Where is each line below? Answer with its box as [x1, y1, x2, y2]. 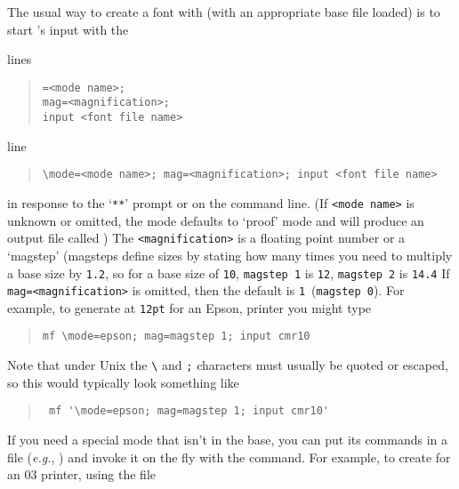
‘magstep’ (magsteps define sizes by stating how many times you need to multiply [7, 245, 453, 264]
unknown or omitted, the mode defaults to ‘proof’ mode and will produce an [7, 211, 424, 229]
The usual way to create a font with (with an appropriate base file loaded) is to [7, 3, 440, 20]
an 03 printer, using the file [7, 465, 157, 484]
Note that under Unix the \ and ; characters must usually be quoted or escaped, [7, 356, 448, 374]
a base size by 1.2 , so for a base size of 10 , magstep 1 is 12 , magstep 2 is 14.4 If [7, 263, 450, 282]
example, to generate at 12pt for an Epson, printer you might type [7, 298, 372, 317]
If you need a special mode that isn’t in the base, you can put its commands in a [7, 430, 448, 449]
